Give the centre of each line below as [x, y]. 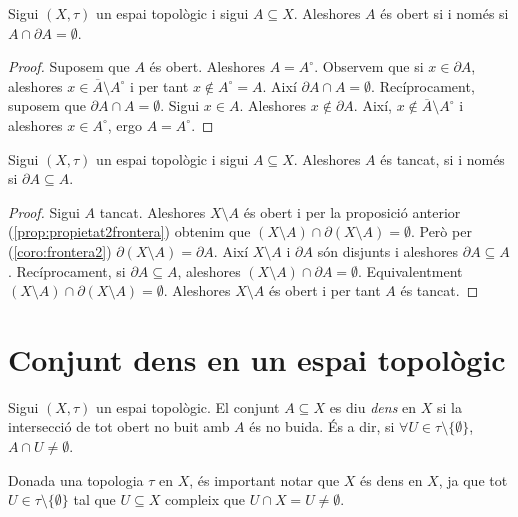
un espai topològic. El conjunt [188, 406]
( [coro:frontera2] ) [60, 250]
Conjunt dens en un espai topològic [257, 358]
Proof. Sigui [44, 211]
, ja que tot [473, 479]
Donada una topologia [76, 479]
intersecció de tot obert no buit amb [119, 426]
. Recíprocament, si [67, 270]
